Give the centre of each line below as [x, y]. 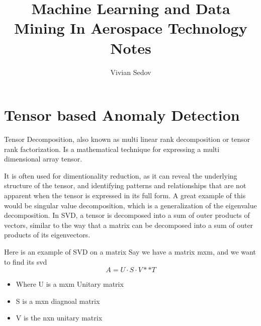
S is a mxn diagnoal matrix [58, 301]
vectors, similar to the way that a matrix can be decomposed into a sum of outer [129, 225]
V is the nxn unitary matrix [59, 318]
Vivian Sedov [131, 72]
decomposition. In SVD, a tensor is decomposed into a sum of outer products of [127, 215]
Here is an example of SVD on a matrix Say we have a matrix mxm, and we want [130, 251]
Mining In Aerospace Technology [131, 28]
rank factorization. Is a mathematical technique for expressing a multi [112, 149]
